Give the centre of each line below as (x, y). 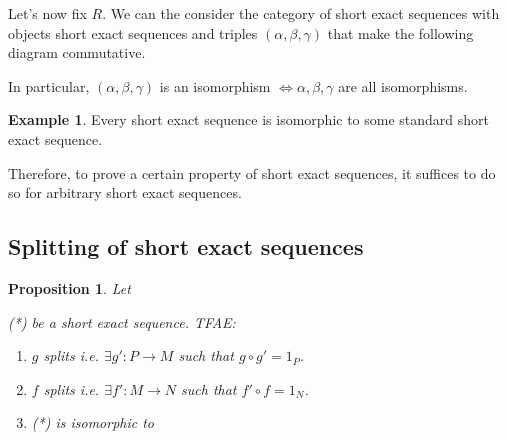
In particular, (49, 85)
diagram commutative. (77, 52)
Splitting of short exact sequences (186, 246)
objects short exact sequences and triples (133, 32)
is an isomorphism (215, 85)
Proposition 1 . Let (69, 287)
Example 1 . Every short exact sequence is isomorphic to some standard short (249, 119)
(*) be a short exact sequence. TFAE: (122, 321)
